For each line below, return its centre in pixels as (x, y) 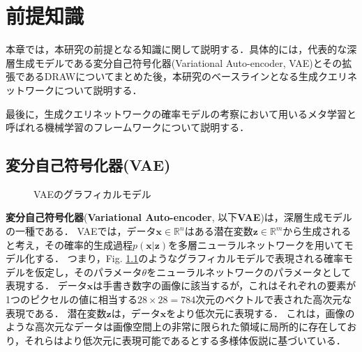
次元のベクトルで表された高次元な (274, 299)
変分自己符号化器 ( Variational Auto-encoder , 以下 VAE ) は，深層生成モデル (179, 217)
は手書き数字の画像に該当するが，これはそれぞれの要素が (225, 285)
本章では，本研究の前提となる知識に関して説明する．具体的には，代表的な (176, 49)
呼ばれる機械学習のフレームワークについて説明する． (128, 127)
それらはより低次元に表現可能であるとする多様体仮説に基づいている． (185, 340)
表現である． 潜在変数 (56, 313)
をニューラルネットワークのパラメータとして (249, 271)
